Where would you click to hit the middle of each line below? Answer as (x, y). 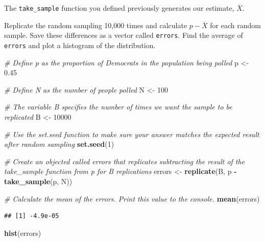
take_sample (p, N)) (38, 181)
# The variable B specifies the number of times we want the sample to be (118, 107)
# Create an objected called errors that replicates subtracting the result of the (125, 161)
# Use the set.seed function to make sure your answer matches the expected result (132, 134)
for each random (235, 25)
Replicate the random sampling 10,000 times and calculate (96, 25)
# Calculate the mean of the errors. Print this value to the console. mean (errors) (132, 198)
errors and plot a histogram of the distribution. (80, 45)
